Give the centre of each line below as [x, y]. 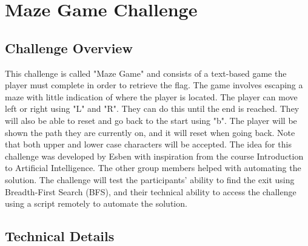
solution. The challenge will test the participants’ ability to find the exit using [150, 179]
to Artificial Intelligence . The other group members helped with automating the [153, 168]
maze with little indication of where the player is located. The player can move [151, 96]
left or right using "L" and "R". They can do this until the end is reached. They [152, 108]
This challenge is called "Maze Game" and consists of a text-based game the [146, 73]
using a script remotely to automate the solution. [96, 203]
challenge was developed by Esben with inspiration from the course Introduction [154, 156]
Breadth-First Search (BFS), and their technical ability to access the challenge [151, 191]
